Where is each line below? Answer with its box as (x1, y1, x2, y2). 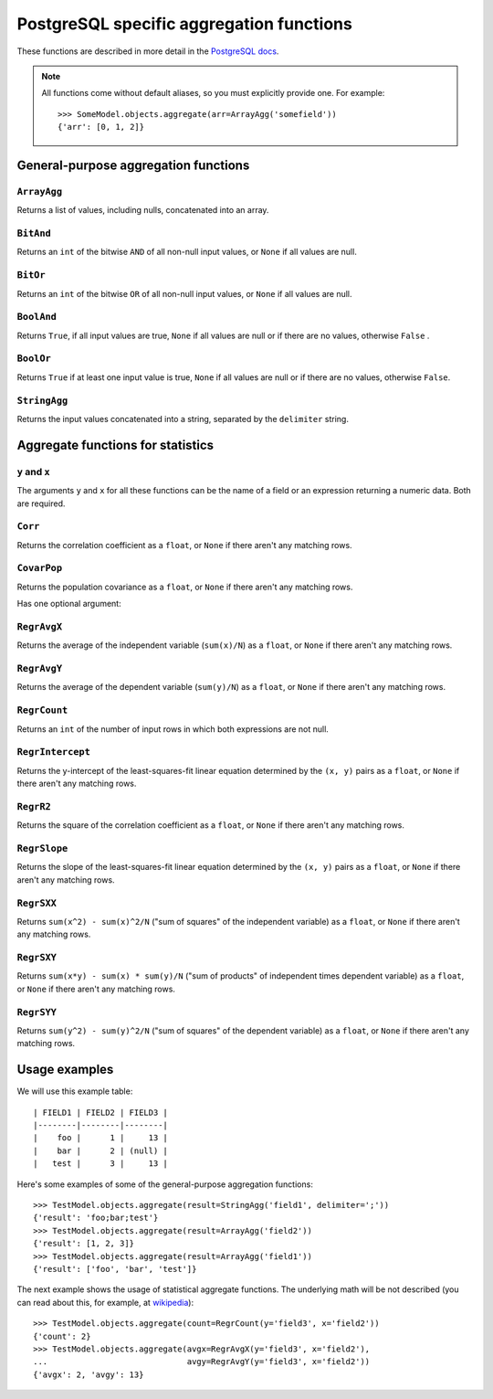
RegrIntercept (16, 746, 91, 758)
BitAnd (16, 228, 52, 239)
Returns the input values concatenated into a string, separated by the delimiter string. (16, 413, 349, 424)
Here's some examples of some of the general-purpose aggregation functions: (16, 1179, 314, 1190)
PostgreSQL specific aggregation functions (16, 14, 353, 34)
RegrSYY (16, 1006, 57, 1018)
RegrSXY (16, 951, 57, 964)
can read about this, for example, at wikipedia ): (16, 1297, 194, 1308)
